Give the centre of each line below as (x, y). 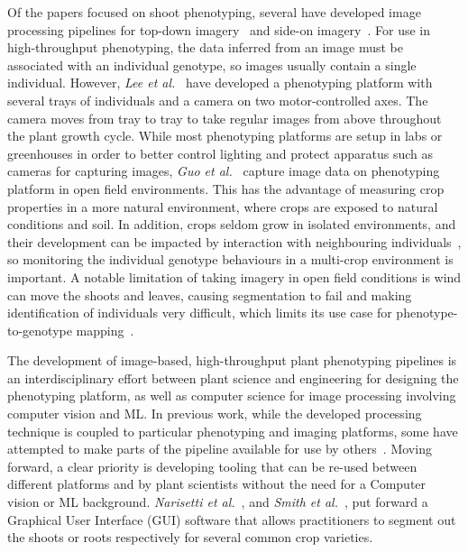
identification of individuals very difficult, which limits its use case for (200, 313)
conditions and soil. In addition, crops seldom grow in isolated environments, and (232, 224)
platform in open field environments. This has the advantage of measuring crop (226, 188)
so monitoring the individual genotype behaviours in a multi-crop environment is (230, 259)
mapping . (105, 330)
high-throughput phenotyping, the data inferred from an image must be (205, 47)
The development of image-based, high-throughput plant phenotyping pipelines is (232, 360)
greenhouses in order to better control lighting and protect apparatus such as (220, 153)
